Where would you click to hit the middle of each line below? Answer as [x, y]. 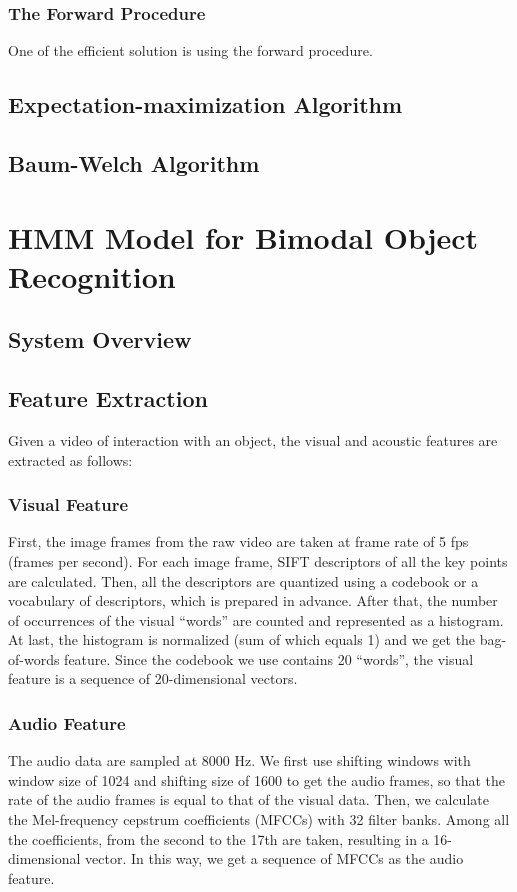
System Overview [100, 339]
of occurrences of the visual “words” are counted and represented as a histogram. [256, 619]
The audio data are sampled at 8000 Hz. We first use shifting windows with [239, 760]
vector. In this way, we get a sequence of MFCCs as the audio [274, 858]
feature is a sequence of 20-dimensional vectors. [153, 678]
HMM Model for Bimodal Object [243, 236]
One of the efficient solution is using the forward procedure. [190, 50]
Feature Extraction [108, 398]
